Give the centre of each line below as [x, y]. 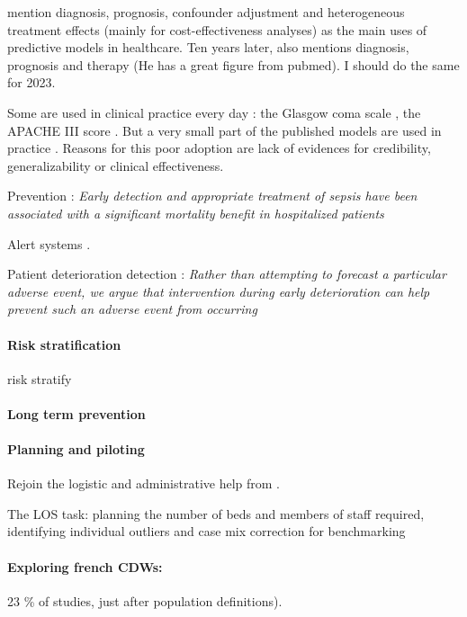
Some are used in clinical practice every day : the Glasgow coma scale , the [214, 112]
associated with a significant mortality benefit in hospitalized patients [196, 213]
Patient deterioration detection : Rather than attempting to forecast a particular [227, 274]
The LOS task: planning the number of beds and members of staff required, [216, 513]
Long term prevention [76, 413]
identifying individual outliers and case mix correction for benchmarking [207, 531]
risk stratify [40, 378]
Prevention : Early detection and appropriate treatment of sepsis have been [212, 196]
